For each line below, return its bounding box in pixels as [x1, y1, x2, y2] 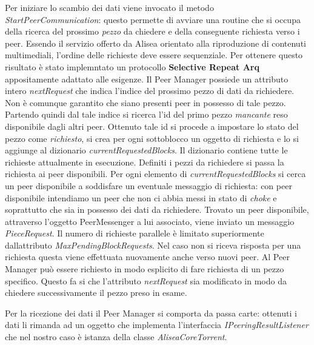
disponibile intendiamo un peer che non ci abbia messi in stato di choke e [5, 191, 277, 204]
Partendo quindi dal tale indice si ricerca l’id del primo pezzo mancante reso [5, 108, 288, 121]
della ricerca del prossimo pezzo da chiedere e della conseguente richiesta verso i [5, 25, 300, 38]
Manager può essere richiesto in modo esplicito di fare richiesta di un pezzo [5, 263, 284, 275]
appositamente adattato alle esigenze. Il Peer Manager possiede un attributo [5, 72, 289, 85]
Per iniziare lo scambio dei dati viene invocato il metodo [5, 1, 214, 13]
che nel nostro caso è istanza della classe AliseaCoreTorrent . [5, 330, 227, 343]
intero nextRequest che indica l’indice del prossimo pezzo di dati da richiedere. [5, 84, 294, 97]
